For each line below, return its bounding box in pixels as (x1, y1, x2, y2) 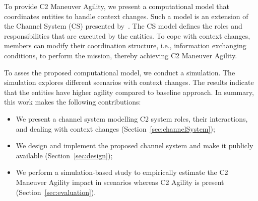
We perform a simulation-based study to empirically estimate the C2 (16, 167, 228, 177)
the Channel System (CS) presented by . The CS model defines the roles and (4, 21, 242, 31)
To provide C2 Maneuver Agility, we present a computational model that (4, 1, 230, 11)
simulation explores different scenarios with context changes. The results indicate (4, 77, 254, 87)
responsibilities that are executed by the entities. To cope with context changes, (4, 30, 250, 41)
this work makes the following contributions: (4, 96, 141, 107)
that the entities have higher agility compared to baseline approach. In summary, (4, 86, 254, 97)
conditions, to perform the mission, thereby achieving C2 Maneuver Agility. (4, 50, 237, 60)
